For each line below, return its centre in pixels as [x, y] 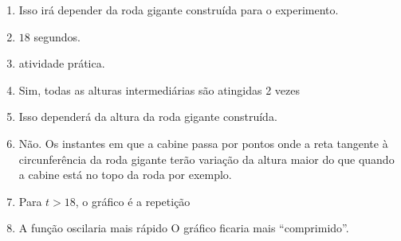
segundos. [57, 36]
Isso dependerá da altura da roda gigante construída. [148, 117]
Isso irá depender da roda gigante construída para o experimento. [179, 10]
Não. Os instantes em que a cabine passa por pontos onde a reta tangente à [203, 143]
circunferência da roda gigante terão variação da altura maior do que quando [206, 159]
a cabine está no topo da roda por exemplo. [125, 175]
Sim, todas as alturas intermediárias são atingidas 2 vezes [159, 89]
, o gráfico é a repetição [133, 201]
